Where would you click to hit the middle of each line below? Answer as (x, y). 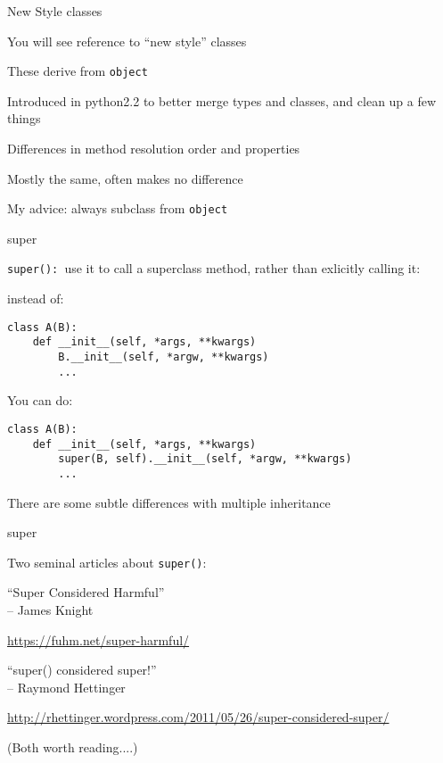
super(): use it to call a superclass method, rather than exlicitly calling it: (214, 268)
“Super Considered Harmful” (86, 592)
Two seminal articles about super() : (107, 562)
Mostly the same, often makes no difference (125, 178)
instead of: (36, 299)
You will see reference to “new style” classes (127, 41)
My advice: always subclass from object (118, 208)
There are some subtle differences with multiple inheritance (169, 502)
